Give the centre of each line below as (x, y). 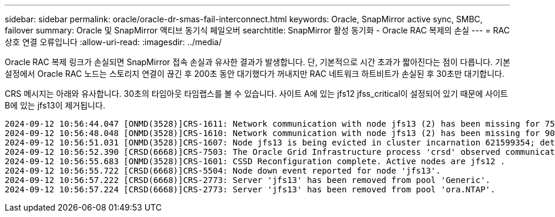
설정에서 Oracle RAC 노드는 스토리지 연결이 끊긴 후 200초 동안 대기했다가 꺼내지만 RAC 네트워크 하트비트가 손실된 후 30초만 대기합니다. (255, 74)
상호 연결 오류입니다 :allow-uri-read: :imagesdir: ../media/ (113, 42)
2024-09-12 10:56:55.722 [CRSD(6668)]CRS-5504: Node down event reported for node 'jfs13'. (223, 171)
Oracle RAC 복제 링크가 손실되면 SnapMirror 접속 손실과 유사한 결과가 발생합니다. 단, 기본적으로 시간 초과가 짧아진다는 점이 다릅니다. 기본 (258, 62)
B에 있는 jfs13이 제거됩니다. (55, 105)
